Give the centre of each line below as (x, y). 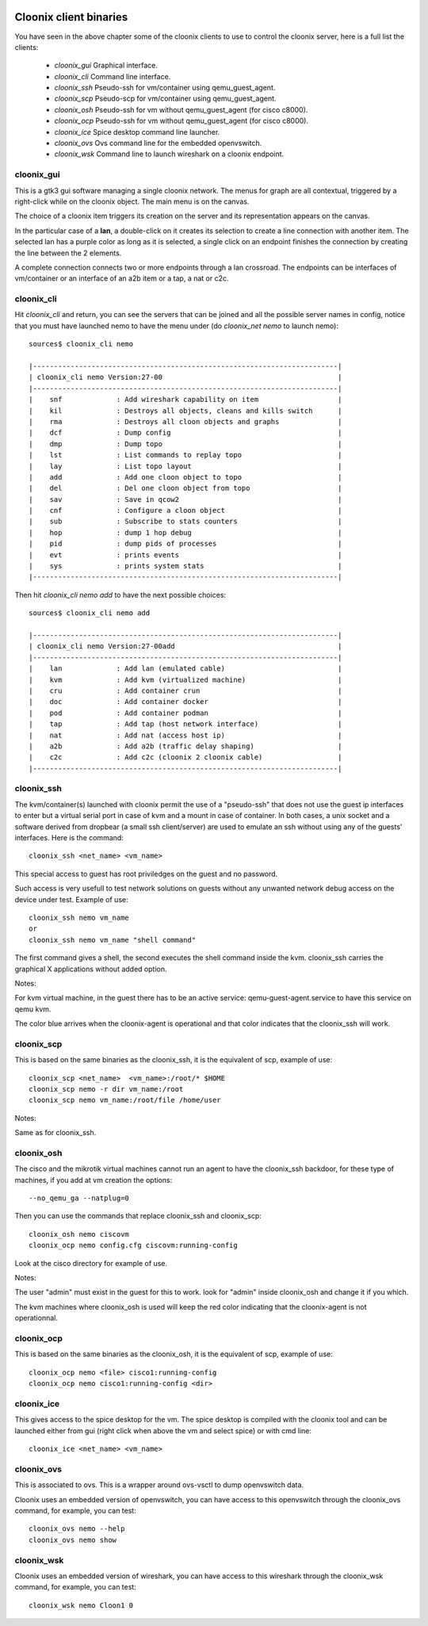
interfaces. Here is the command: (69, 837)
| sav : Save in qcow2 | (185, 499)
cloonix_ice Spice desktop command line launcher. (137, 132)
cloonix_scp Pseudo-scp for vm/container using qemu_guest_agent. (165, 98)
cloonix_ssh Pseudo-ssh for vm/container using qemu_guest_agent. (165, 88)
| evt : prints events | (185, 555)
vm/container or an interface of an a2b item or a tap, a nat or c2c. (122, 278)
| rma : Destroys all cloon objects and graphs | (185, 421)
